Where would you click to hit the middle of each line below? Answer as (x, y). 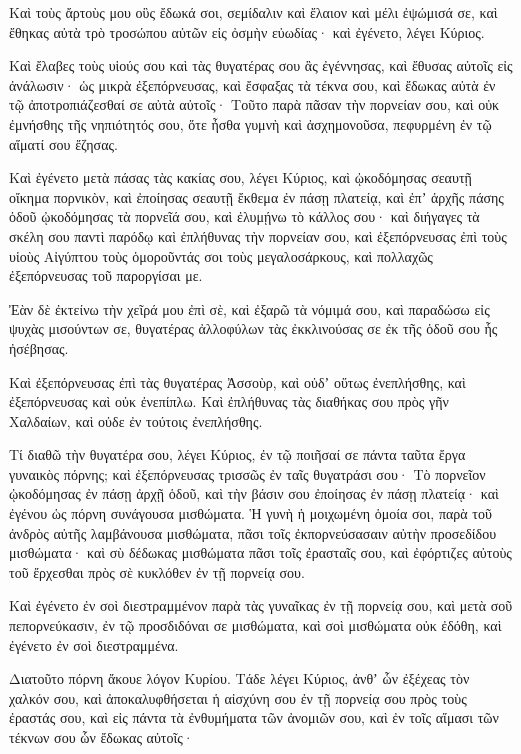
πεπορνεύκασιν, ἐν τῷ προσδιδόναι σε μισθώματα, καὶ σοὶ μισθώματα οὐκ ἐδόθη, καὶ (255, 625)
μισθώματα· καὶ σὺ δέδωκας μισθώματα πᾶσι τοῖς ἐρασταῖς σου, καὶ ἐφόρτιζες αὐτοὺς (260, 552)
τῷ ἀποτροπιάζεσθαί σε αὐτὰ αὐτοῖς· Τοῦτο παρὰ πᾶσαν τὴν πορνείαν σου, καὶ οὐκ (254, 104)
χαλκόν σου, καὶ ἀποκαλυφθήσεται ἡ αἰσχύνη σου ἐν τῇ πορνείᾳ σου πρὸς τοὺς (238, 697)
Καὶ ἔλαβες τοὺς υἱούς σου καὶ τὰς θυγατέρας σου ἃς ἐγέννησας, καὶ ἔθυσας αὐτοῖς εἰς (261, 65)
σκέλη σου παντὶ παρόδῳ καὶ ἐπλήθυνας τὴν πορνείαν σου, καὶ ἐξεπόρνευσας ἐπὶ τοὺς (258, 235)
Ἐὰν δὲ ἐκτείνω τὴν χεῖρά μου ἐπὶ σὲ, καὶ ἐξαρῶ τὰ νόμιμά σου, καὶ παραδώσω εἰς (249, 308)
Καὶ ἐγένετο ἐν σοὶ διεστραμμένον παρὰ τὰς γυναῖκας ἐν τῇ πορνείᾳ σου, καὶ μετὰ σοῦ (261, 605)
